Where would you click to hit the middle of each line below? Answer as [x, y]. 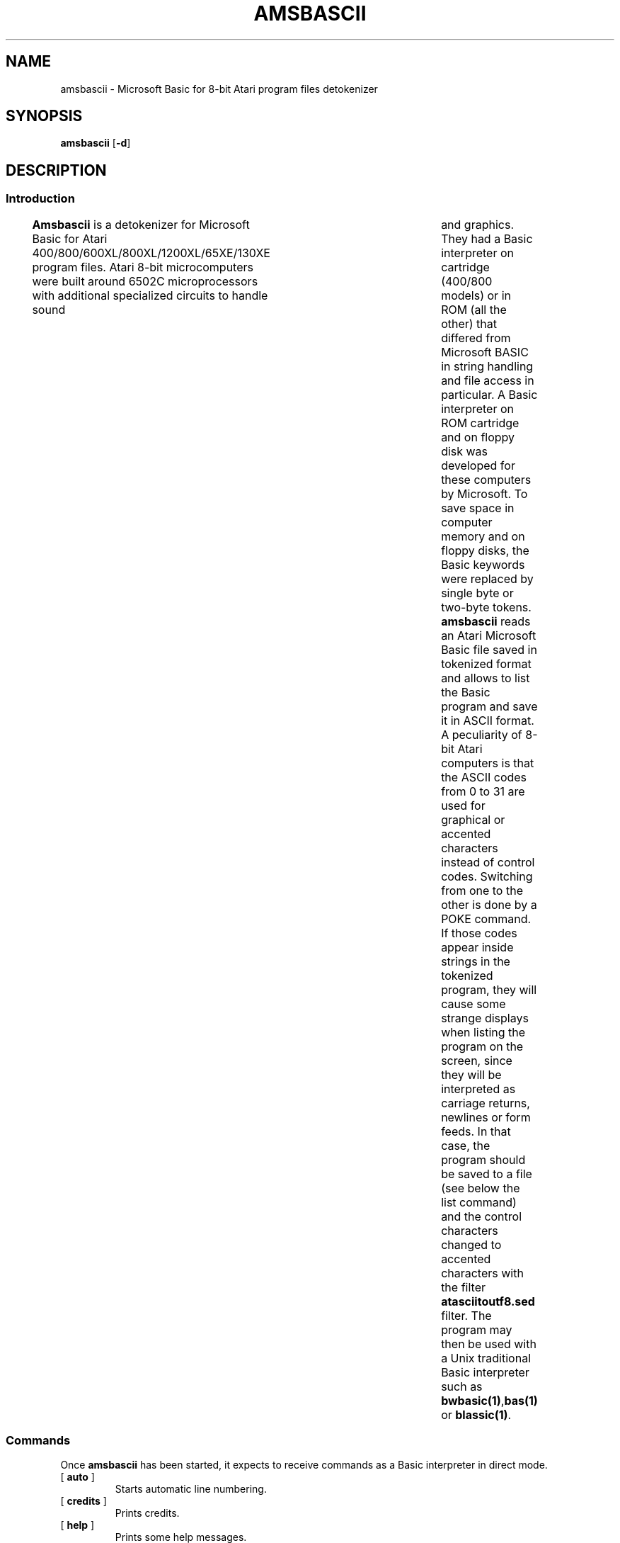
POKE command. [486, 919]
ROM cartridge [480, 423]
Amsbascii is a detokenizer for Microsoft [141, 224]
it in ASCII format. [488, 720]
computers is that [488, 763]
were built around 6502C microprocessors [145, 281]
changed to [471, 1244]
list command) [479, 1202]
